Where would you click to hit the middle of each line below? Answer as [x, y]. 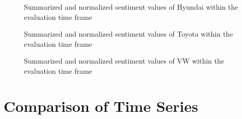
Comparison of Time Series [101, 106]
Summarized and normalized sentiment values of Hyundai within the [131, 7]
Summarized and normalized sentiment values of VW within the [124, 61]
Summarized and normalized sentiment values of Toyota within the [129, 34]
